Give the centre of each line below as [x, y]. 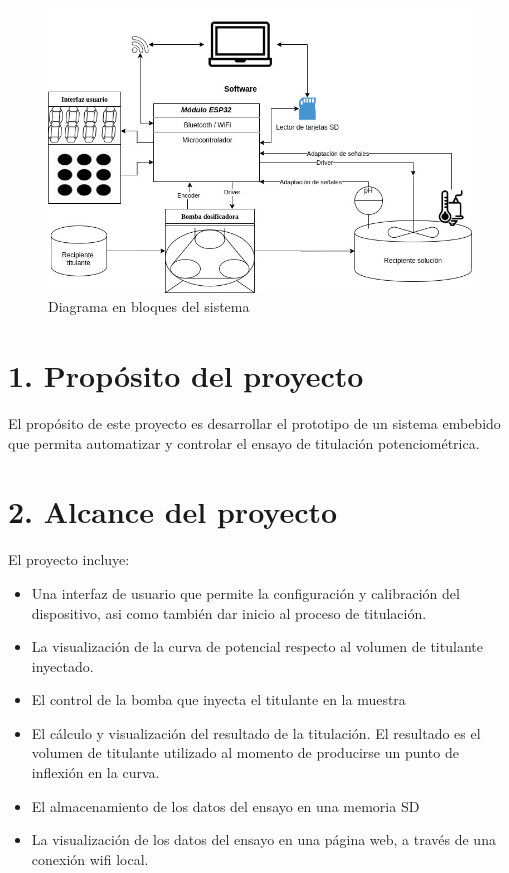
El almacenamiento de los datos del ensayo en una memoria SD [225, 805]
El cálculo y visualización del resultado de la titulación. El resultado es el [256, 732]
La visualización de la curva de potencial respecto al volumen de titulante [257, 646]
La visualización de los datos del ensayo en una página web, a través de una [263, 839]
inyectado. [62, 665]
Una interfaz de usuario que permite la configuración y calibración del [245, 592]
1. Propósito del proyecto [186, 375]
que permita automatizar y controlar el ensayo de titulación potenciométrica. [244, 442]
